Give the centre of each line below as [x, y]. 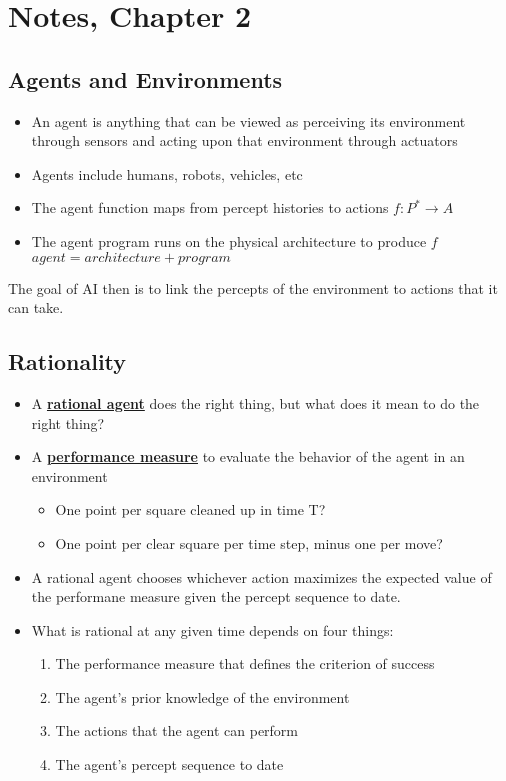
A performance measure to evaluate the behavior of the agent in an [248, 456]
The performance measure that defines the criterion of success [245, 663]
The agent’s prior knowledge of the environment [202, 696]
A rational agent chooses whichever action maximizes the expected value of [261, 576]
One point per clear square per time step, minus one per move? [249, 542]
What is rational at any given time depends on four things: [212, 629]
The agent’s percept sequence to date [169, 764]
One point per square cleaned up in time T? [190, 509]
